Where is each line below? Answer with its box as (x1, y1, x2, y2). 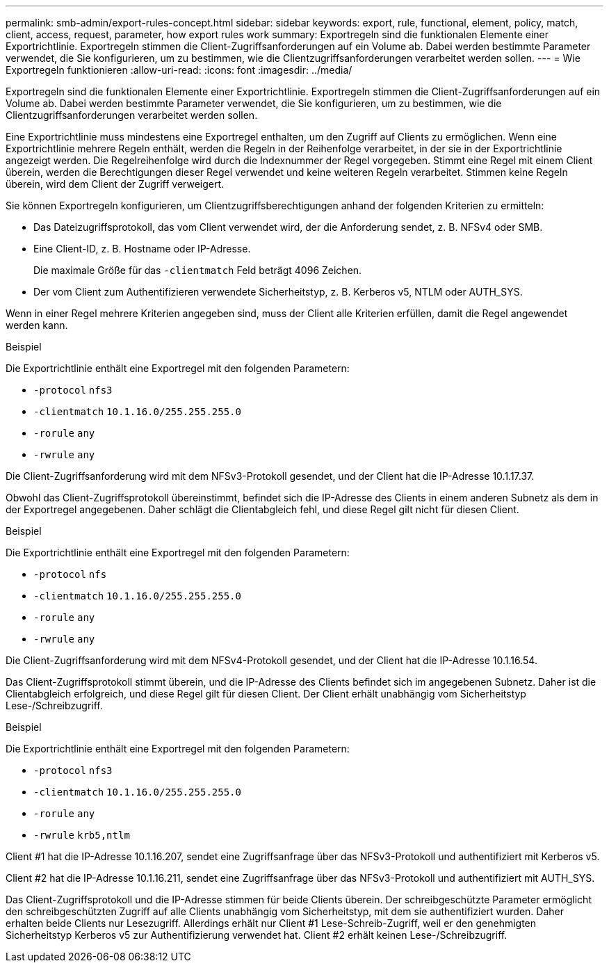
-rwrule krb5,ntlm (33, 830, 130, 841)
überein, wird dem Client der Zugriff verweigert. (6, 178, 225, 190)
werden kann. (6, 319, 68, 331)
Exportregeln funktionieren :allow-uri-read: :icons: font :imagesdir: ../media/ (6, 64, 352, 76)
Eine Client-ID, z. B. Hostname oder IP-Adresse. (33, 243, 251, 255)
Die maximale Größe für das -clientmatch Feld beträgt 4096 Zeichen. (33, 264, 362, 276)
